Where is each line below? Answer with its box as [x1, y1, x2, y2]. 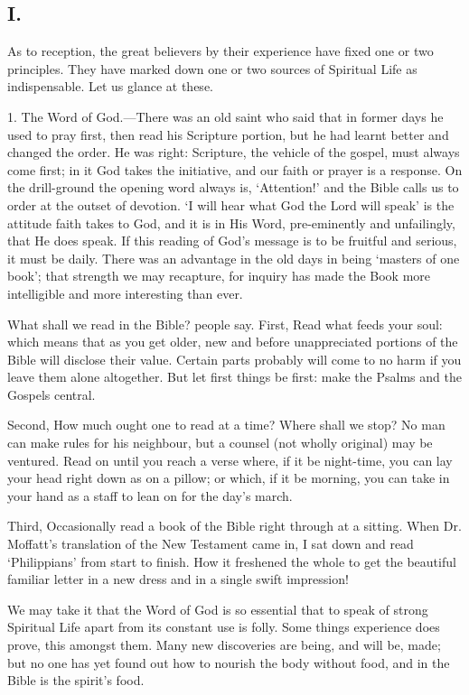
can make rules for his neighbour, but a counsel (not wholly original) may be [7, 433, 433, 452]
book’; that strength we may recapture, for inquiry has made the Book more [7, 266, 431, 285]
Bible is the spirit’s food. [7, 671, 145, 690]
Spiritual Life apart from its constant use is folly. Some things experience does [7, 617, 440, 636]
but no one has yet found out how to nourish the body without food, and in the [7, 653, 450, 672]
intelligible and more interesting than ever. [7, 283, 243, 302]
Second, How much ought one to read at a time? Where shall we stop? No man [7, 415, 446, 434]
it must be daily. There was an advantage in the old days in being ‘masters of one [7, 248, 460, 267]
